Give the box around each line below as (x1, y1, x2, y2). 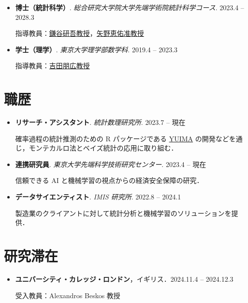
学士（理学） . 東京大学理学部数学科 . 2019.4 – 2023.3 (15, 44, 178, 54)
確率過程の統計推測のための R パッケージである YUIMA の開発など (15, 133, 229, 143)
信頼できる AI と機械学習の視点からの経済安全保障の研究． (15, 175, 204, 185)
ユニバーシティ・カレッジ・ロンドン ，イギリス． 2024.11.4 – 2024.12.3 (15, 273, 233, 284)
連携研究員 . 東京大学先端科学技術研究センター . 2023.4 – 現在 (15, 159, 206, 169)
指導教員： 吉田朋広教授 (15, 61, 90, 71)
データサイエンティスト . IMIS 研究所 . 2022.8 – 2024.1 (15, 192, 181, 202)
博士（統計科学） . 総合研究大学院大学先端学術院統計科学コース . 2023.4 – (15, 2, 244, 12)
